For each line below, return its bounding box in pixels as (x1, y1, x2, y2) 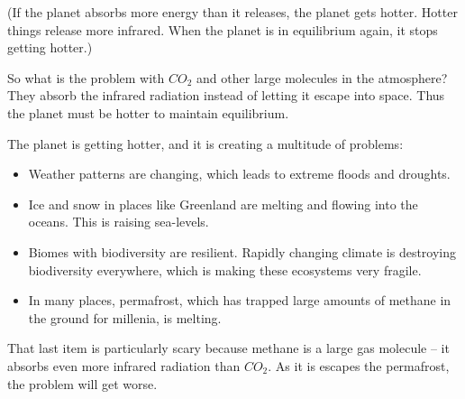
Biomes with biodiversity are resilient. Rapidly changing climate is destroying (28, 242, 457, 261)
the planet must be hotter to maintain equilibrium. (7, 103, 289, 122)
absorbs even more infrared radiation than (7, 356, 241, 375)
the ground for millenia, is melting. (28, 308, 222, 327)
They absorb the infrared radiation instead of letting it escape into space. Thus (7, 86, 445, 105)
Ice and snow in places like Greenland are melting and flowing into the (28, 194, 418, 213)
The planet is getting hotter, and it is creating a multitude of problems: (7, 134, 404, 153)
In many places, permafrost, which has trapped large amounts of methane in (28, 291, 451, 310)
